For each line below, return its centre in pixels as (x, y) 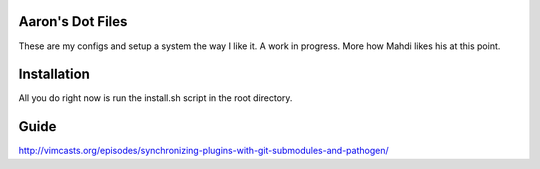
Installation (54, 74)
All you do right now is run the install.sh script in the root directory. (155, 98)
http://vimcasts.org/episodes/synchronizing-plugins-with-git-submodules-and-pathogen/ (203, 151)
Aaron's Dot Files (73, 21)
